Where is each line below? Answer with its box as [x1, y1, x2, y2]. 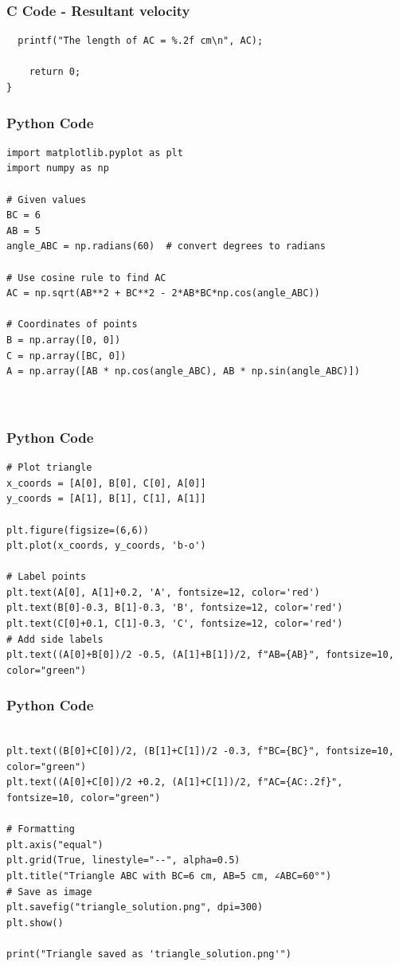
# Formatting [6, 823, 75, 835]
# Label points [6, 571, 87, 583]
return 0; [29, 66, 81, 78]
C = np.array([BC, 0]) [6, 350, 127, 362]
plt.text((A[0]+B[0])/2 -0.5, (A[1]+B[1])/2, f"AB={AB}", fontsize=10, [6, 649, 394, 661]
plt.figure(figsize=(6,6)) [6, 524, 149, 536]
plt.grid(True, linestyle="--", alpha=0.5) [6, 855, 241, 866]
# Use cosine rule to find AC [6, 272, 166, 284]
